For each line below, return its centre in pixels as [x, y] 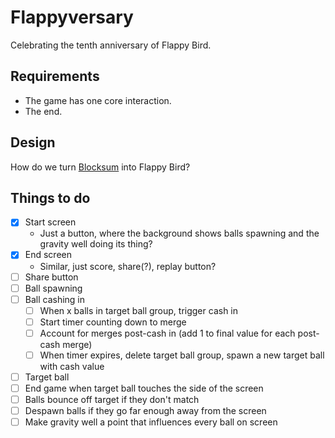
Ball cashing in [55, 299]
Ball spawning [53, 288]
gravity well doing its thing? [96, 244]
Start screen [50, 222]
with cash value [72, 366]
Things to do [50, 197]
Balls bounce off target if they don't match [112, 400]
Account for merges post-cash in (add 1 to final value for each [167, 333]
